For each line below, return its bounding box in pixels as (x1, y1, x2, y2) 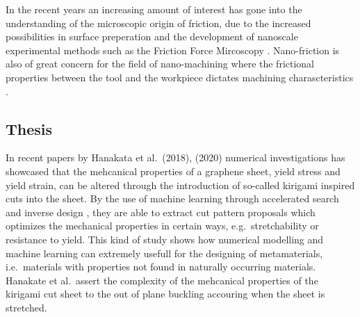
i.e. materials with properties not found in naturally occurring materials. (6, 259, 316, 274)
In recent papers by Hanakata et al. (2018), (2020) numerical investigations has (6, 150, 345, 165)
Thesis (6, 117, 53, 139)
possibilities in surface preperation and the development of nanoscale (6, 29, 298, 44)
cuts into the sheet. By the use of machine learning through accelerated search (6, 191, 339, 206)
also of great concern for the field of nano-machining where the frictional (6, 56, 315, 71)
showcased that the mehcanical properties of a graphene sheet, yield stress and (6, 163, 341, 178)
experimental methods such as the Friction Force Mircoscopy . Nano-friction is (6, 42, 340, 57)
